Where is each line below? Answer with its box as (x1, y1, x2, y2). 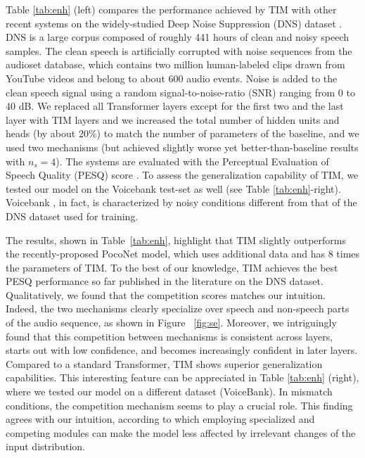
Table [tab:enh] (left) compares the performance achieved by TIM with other (6, 2, 337, 16)
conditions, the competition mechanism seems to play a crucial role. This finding (6, 397, 353, 412)
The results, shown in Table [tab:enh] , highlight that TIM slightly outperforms (6, 232, 346, 247)
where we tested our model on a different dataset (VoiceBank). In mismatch (6, 384, 333, 399)
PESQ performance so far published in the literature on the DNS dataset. (6, 274, 324, 288)
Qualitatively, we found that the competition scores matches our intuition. (6, 287, 326, 302)
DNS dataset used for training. (6, 208, 139, 223)
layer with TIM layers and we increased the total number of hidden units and (6, 112, 340, 127)
